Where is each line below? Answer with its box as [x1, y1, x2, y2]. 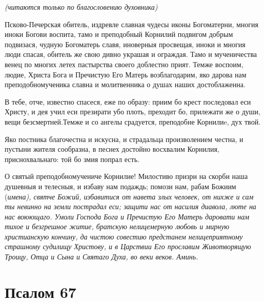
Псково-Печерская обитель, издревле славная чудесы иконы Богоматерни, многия [5, 18, 258, 29]
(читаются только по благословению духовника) [5, 2, 158, 12]
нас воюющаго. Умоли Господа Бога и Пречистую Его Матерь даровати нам [5, 211, 250, 222]
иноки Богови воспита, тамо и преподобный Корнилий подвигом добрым [5, 29, 233, 39]
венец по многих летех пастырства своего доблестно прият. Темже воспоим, [5, 58, 243, 69]
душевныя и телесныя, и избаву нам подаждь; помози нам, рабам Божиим [5, 180, 236, 191]
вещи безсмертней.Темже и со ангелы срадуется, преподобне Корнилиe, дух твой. [5, 116, 261, 127]
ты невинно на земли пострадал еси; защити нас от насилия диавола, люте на [5, 201, 256, 212]
